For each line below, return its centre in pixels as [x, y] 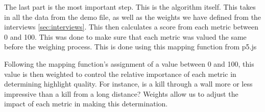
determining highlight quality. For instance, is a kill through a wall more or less [128, 84]
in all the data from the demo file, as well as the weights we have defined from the [133, 17]
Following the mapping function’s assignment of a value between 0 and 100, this [129, 63]
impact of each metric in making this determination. [86, 104]
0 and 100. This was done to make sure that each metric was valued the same [125, 36]
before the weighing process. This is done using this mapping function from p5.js [130, 47]
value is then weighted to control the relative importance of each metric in [120, 74]
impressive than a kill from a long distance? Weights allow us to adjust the [121, 93]
